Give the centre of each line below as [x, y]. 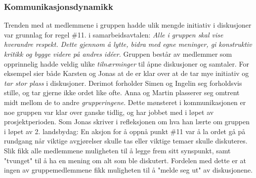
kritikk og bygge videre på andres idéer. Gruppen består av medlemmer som [118, 54]
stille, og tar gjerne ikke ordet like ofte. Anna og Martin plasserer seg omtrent [122, 92]
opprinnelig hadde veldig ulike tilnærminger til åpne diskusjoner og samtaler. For [127, 63]
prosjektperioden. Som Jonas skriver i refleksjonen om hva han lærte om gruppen [127, 122]
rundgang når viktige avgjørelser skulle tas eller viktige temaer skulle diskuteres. [126, 141]
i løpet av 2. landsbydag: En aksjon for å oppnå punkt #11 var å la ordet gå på [125, 131]
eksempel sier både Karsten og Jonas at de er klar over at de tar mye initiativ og [127, 73]
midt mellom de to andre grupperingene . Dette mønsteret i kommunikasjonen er [125, 102]
